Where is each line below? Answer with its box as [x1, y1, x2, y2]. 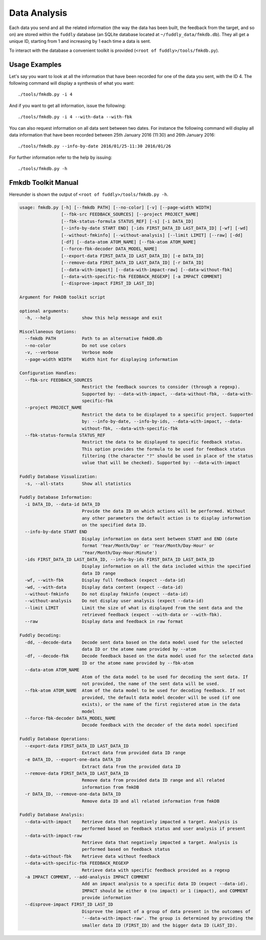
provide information [81, 895, 132, 901]
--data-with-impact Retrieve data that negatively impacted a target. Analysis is [25, 819, 238, 825]
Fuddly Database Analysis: [19, 812, 85, 818]
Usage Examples [9, 60, 62, 69]
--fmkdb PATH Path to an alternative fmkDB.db [25, 336, 163, 341]
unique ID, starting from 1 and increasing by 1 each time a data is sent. [9, 38, 151, 44]
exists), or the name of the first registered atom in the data [81, 702, 241, 707]
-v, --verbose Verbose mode [25, 350, 113, 355]
